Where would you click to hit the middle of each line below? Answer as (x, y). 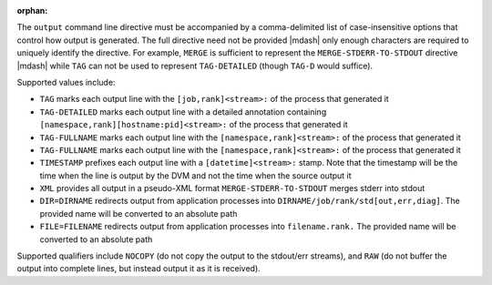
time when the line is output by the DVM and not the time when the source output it (195, 175)
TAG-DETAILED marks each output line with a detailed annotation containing (183, 112)
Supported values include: (66, 82)
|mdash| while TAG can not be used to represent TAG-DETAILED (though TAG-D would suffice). (195, 66)
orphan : (32, 10)
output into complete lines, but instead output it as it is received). (139, 269)
